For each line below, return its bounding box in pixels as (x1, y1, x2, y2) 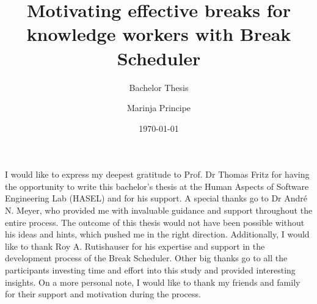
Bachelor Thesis (129, 81, 189, 93)
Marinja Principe (126, 101, 191, 114)
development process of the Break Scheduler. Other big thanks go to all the (5, 252, 288, 264)
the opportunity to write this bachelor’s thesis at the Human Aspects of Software (5, 179, 309, 192)
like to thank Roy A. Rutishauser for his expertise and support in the (5, 239, 265, 252)
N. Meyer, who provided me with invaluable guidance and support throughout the (5, 204, 313, 217)
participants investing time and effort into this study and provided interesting (5, 264, 296, 277)
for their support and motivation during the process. (5, 288, 201, 300)
